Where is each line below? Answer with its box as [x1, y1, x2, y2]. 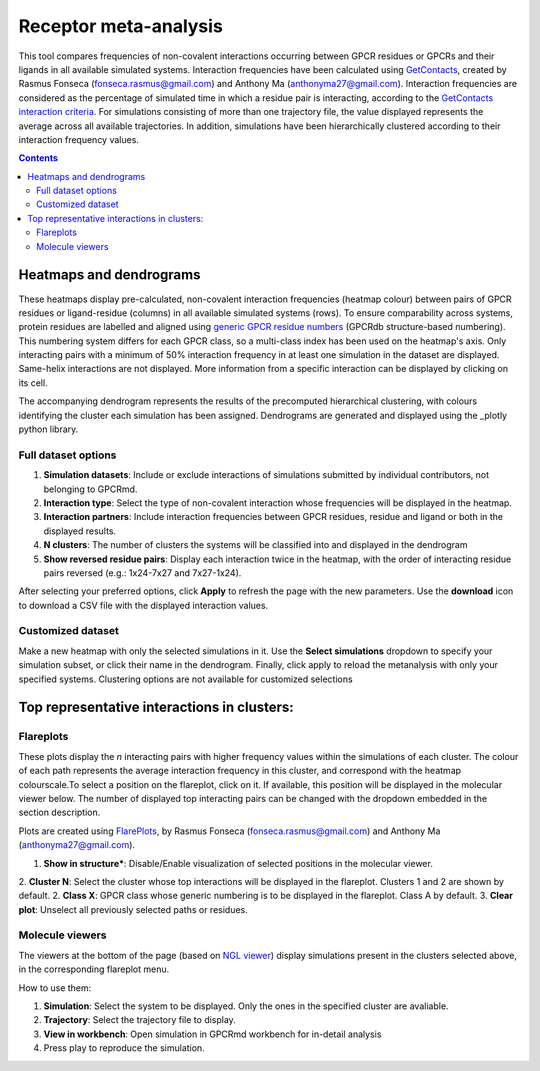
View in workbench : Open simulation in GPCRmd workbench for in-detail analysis [43, 1028, 382, 1040]
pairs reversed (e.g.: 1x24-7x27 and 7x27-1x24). [43, 566, 242, 579]
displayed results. [43, 525, 117, 537]
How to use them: [18, 981, 92, 994]
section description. [18, 806, 101, 819]
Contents [18, 152, 59, 164]
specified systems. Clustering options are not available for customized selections [18, 673, 354, 685]
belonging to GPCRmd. [43, 483, 138, 495]
